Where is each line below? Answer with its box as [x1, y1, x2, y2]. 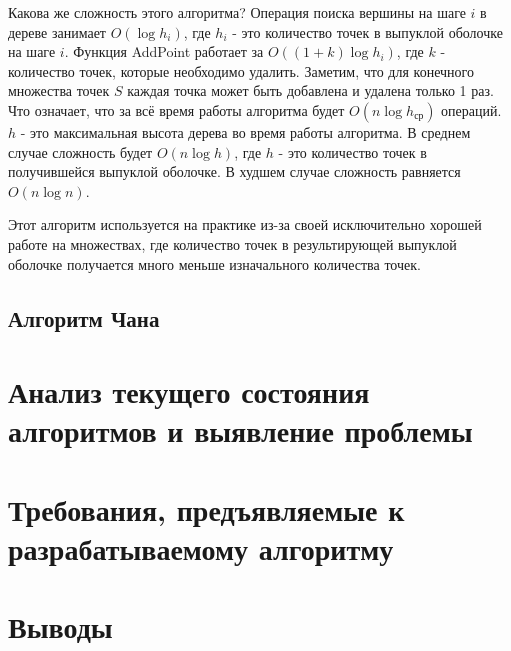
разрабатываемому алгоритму [8, 527, 394, 568]
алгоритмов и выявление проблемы [8, 410, 473, 451]
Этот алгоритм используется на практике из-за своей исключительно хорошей [8, 214, 482, 235]
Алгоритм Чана [8, 302, 160, 333]
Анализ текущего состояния [8, 371, 370, 412]
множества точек [8, 80, 110, 101]
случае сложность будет [8, 141, 153, 162]
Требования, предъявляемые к [8, 488, 405, 529]
